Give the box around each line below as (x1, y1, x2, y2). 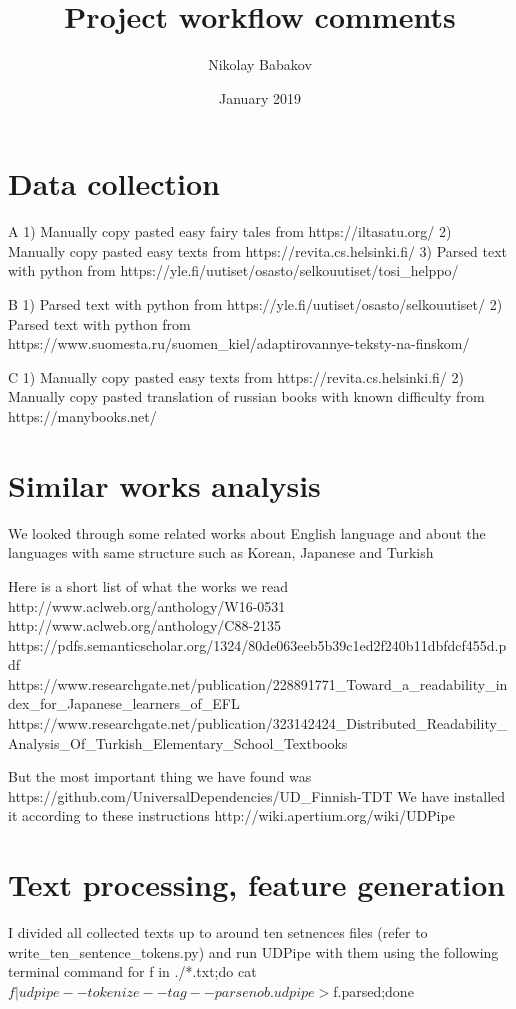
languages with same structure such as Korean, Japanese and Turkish (8, 542, 434, 563)
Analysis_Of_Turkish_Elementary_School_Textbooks (8, 732, 348, 753)
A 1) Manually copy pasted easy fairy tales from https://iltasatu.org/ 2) (8, 221, 452, 242)
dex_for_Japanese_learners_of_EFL (8, 693, 240, 714)
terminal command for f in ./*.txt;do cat (8, 961, 257, 982)
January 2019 (219, 87, 301, 108)
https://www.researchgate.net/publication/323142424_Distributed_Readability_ (8, 713, 508, 734)
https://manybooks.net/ (8, 406, 157, 426)
